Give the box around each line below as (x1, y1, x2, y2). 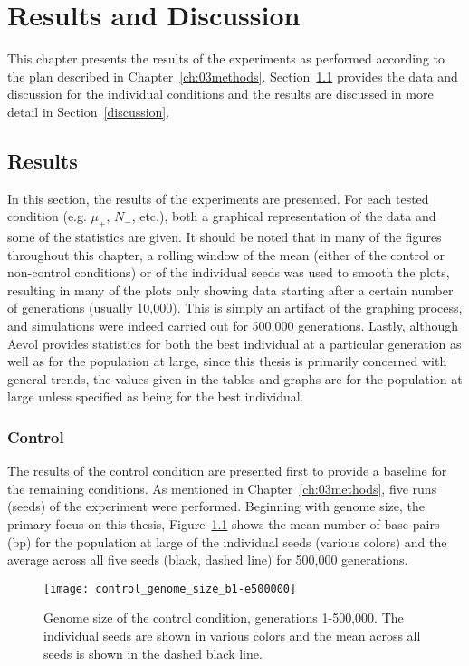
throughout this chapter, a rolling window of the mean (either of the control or (7, 245, 445, 264)
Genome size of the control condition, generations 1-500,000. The (43, 608, 404, 627)
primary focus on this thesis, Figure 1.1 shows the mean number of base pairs (7, 515, 440, 534)
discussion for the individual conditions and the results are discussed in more (7, 84, 434, 103)
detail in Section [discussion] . (7, 101, 170, 121)
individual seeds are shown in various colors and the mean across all (43, 626, 421, 645)
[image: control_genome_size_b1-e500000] (43, 582, 297, 595)
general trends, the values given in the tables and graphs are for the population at (7, 369, 463, 388)
